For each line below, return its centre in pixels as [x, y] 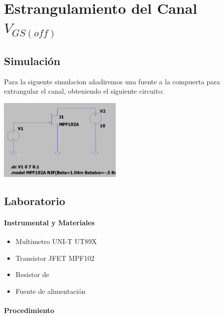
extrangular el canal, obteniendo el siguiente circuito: [84, 91]
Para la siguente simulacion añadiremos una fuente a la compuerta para [112, 81]
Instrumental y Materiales [49, 223]
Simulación [32, 60]
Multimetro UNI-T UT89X [56, 241]
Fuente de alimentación [50, 291]
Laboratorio [35, 201]
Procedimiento [29, 310]
